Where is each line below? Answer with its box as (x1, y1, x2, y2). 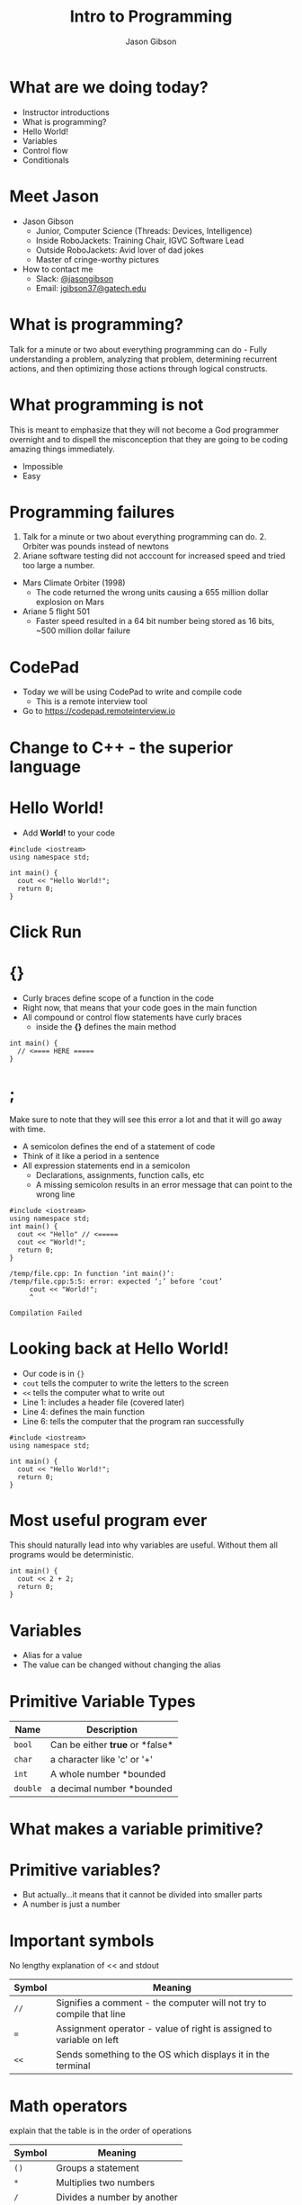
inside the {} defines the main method (35, 1021, 177, 1031)
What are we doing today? (9, 76, 209, 97)
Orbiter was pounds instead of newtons (22, 541, 169, 552)
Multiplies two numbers (55, 2176, 155, 2189)
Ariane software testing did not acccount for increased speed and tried (22, 550, 286, 561)
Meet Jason (9, 186, 100, 206)
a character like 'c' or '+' (50, 1754, 154, 1766)
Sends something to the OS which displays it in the (55, 2049, 270, 2061)
